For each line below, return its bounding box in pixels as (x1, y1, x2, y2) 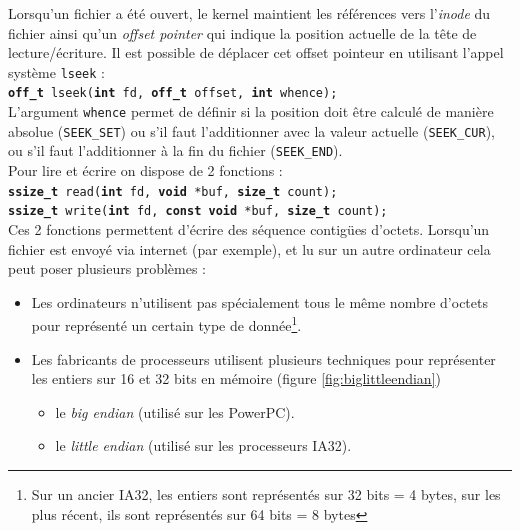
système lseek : (8, 61, 105, 82)
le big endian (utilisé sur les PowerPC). (55, 401, 295, 422)
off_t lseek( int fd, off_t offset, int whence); (8, 86, 338, 101)
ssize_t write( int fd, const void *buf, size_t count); (8, 204, 388, 219)
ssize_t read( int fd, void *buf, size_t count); (8, 184, 338, 199)
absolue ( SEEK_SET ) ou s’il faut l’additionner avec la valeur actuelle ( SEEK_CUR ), (8, 120, 495, 141)
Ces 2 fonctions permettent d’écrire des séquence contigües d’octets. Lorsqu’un (8, 218, 490, 239)
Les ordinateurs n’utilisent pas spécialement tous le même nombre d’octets (31, 291, 488, 312)
